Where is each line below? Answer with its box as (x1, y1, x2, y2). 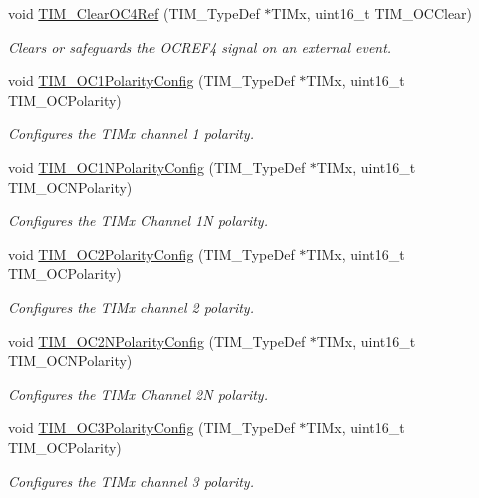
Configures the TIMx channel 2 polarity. (8, 296, 254, 317)
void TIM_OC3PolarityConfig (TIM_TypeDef (8, 417, 295, 438)
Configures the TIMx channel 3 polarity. (8, 470, 254, 491)
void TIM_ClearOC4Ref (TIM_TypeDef (8, 3, 260, 23)
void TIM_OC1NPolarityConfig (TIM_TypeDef (8, 156, 306, 177)
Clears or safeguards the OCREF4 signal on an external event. (8, 36, 392, 57)
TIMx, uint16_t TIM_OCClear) (271, 3, 473, 23)
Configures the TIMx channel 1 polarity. (8, 123, 254, 144)
